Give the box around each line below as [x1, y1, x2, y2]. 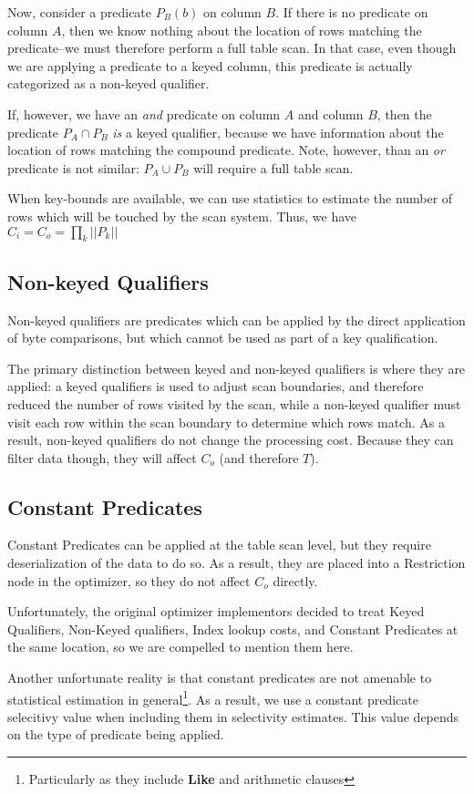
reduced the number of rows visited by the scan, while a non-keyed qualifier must [7, 394, 461, 413]
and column [297, 104, 364, 123]
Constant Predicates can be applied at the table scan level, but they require [7, 535, 431, 554]
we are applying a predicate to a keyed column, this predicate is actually [7, 56, 413, 75]
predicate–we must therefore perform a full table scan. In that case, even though [7, 38, 457, 57]
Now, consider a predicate [7, 3, 152, 21]
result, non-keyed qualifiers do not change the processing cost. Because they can [7, 430, 454, 449]
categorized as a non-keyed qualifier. [7, 74, 210, 93]
